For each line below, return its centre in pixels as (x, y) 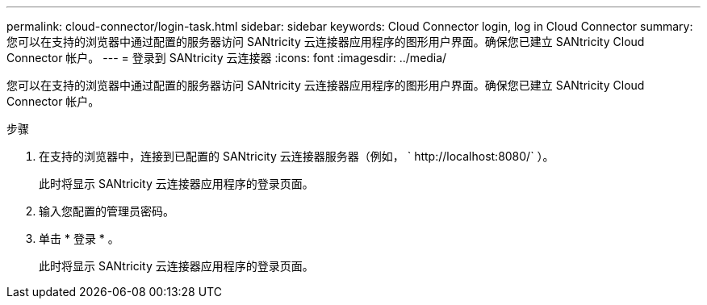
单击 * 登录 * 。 (79, 238)
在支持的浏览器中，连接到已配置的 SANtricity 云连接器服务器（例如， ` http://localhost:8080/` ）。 (297, 156)
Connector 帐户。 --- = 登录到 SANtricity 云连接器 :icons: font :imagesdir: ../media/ (227, 58)
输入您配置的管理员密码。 (107, 211)
